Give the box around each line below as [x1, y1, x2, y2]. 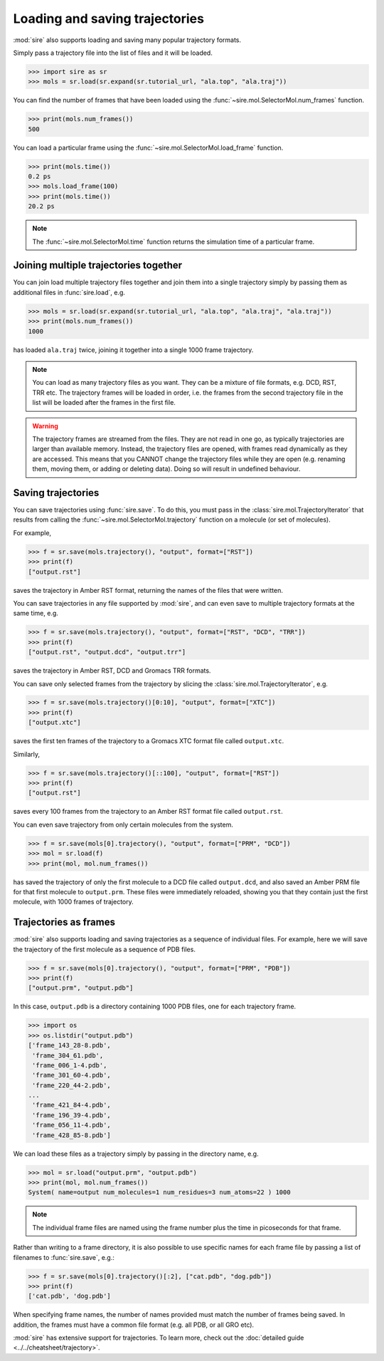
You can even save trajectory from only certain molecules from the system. [13, 820, 234, 829]
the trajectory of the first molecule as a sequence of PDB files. [13, 945, 196, 953]
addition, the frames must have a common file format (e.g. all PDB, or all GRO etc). [13, 1320, 255, 1329]
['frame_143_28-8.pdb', [28, 1041, 112, 1050]
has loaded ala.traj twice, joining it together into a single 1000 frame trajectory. [13, 346, 254, 354]
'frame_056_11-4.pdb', [32, 1121, 112, 1129]
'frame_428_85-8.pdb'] [32, 1131, 112, 1139]
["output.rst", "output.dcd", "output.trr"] [28, 648, 186, 656]
